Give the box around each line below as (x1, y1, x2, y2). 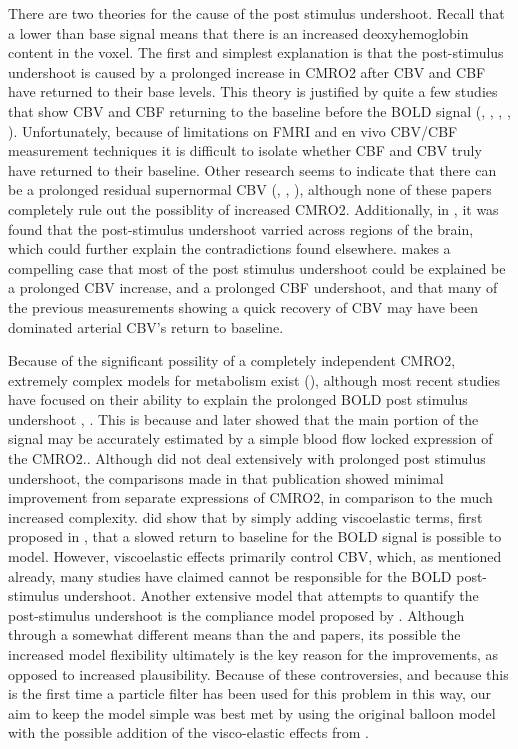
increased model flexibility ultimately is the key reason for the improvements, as (8, 644, 499, 664)
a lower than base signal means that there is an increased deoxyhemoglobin (8, 22, 469, 43)
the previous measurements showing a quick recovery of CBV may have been (8, 296, 478, 317)
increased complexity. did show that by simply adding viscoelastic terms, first (8, 506, 483, 527)
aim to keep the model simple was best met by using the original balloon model (8, 702, 496, 723)
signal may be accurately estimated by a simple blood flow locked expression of (8, 428, 493, 449)
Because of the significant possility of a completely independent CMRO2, (8, 350, 456, 371)
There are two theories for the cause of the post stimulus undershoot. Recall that (8, 3, 505, 23)
